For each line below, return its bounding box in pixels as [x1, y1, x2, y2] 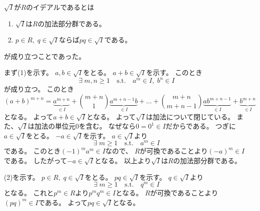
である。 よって [38, 197, 88, 207]
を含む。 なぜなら [78, 121, 136, 131]
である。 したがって [4, 155, 67, 165]
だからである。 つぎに [166, 121, 236, 131]
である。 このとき [4, 146, 61, 156]
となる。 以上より [94, 155, 151, 165]
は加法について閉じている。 [146, 111, 235, 121]
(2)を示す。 [4, 172, 39, 182]
